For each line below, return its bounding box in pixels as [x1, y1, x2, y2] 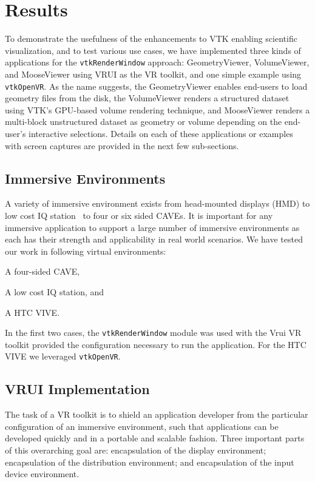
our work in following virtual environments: [5, 244, 166, 257]
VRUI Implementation [5, 380, 150, 398]
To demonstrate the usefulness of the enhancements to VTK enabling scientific [5, 32, 297, 45]
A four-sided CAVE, [5, 265, 80, 278]
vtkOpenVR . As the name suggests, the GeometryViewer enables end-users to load [5, 79, 308, 92]
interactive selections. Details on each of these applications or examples [29, 127, 293, 139]
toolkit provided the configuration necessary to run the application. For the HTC [5, 338, 307, 350]
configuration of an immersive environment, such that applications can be [5, 420, 279, 432]
